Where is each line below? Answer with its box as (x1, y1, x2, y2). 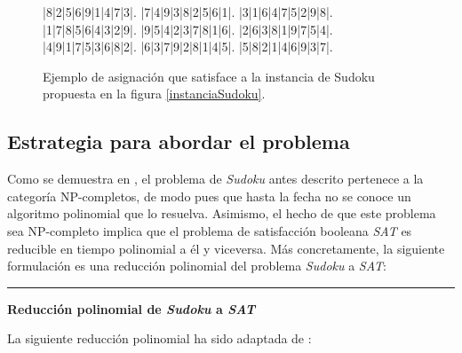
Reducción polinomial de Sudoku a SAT (7, 299, 256, 318)
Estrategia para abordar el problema (7, 128, 350, 155)
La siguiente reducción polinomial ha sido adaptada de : (7, 329, 312, 348)
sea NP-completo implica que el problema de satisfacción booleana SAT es (7, 221, 412, 239)
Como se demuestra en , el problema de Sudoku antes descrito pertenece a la (7, 169, 424, 188)
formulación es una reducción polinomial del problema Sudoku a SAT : (7, 256, 386, 275)
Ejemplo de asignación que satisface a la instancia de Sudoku (43, 67, 375, 85)
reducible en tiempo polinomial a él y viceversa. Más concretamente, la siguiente (7, 239, 445, 257)
